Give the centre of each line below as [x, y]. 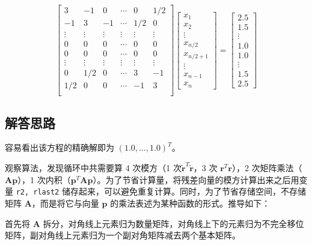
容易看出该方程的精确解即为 [60, 147]
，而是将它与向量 [65, 203]
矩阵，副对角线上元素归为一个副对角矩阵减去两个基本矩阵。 [123, 235]
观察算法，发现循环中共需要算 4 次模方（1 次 [93, 168]
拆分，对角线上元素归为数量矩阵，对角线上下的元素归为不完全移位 [173, 223]
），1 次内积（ [44, 179]
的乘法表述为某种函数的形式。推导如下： [190, 203]
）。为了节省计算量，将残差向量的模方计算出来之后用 [196, 179]
